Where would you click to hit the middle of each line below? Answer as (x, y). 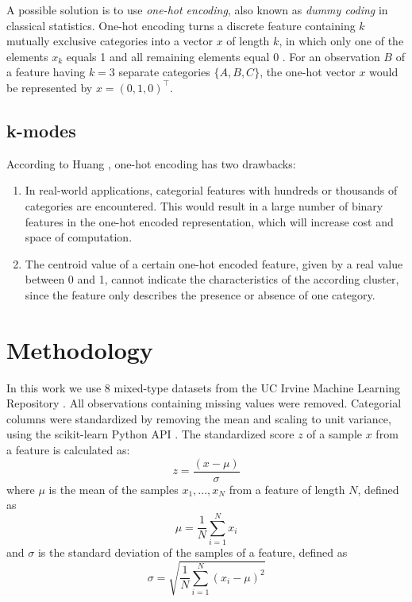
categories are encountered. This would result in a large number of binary (204, 205)
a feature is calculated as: (68, 450)
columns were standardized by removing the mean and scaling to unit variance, (199, 418)
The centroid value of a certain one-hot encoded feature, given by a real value (214, 263)
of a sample (335, 434)
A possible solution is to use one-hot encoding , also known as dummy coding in (197, 10)
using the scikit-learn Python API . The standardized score (150, 434)
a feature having (46, 72)
